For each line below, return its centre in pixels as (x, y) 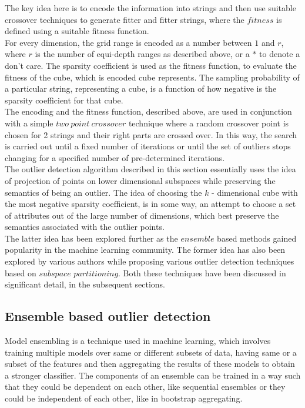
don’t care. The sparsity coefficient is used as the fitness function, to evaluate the (151, 65)
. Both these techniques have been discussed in (202, 272)
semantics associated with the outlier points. (85, 227)
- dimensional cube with (255, 192)
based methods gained (257, 238)
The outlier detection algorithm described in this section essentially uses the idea (150, 169)
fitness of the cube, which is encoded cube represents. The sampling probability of (152, 77)
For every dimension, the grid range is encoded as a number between (128, 42)
